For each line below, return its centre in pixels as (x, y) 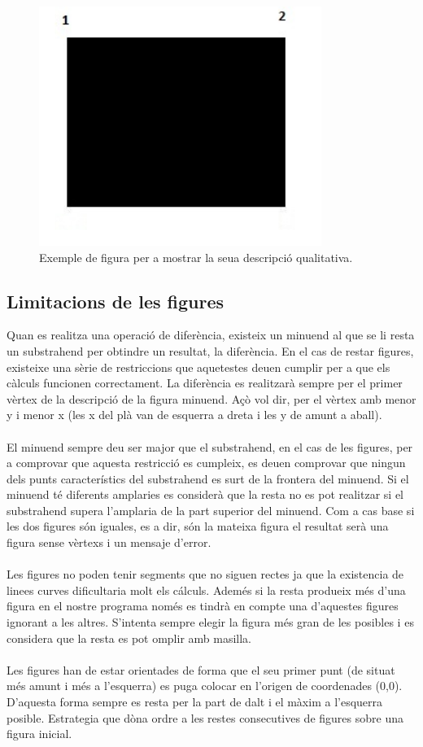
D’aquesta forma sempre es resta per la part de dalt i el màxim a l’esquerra (195, 702)
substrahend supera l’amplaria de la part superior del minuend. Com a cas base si (211, 510)
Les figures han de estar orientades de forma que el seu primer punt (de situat (201, 669)
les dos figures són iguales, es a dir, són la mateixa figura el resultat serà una (198, 526)
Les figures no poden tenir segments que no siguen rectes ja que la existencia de (205, 574)
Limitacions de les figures (116, 301)
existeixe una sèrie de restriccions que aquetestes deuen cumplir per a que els (198, 367)
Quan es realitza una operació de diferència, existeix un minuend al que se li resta (211, 335)
